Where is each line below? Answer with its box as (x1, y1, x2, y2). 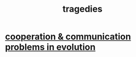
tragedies (62, 3, 103, 15)
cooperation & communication (5, 31, 131, 42)
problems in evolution (5, 42, 96, 53)
